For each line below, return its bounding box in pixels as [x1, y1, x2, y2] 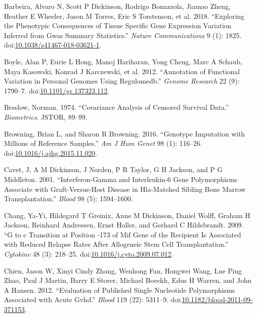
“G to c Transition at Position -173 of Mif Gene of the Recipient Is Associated [4, 229, 241, 239]
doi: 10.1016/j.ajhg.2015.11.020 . [4, 147, 97, 158]
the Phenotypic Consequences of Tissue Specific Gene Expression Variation [4, 20, 231, 31]
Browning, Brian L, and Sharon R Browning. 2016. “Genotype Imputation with [4, 128, 245, 138]
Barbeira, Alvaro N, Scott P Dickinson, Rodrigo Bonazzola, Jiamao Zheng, [4, 1, 231, 11]
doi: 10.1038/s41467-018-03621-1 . [4, 40, 101, 50]
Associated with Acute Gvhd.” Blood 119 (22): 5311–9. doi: [4, 294, 182, 305]
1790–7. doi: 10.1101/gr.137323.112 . [4, 85, 110, 95]
